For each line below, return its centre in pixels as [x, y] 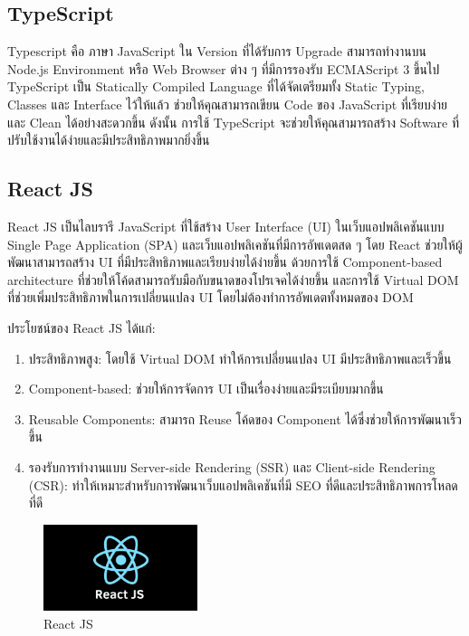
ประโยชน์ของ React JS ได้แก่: [81, 327]
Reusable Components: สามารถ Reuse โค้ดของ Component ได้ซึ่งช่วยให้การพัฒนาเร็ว [245, 418]
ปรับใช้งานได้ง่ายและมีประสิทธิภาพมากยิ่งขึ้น [109, 140]
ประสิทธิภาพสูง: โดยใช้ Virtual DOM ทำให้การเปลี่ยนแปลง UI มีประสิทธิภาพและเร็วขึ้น [240, 358]
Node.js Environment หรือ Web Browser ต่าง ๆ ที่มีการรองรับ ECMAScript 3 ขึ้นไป [224, 68]
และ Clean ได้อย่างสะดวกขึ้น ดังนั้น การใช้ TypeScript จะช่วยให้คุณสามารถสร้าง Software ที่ [234, 122]
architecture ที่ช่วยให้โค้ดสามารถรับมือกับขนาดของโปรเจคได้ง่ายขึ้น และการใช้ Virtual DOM [233, 279]
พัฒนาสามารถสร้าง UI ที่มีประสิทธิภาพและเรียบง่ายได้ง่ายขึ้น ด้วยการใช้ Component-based [225, 262]
